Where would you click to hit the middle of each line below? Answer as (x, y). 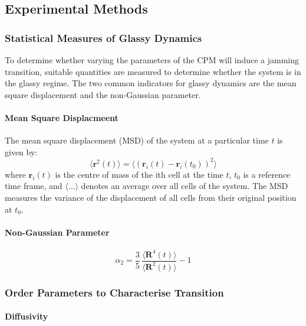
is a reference (267, 174)
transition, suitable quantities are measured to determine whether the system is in (153, 71)
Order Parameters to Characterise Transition (114, 292)
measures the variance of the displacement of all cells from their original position (151, 198)
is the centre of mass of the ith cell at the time (139, 174)
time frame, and (34, 186)
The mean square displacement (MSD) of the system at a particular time (137, 140)
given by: (21, 151)
